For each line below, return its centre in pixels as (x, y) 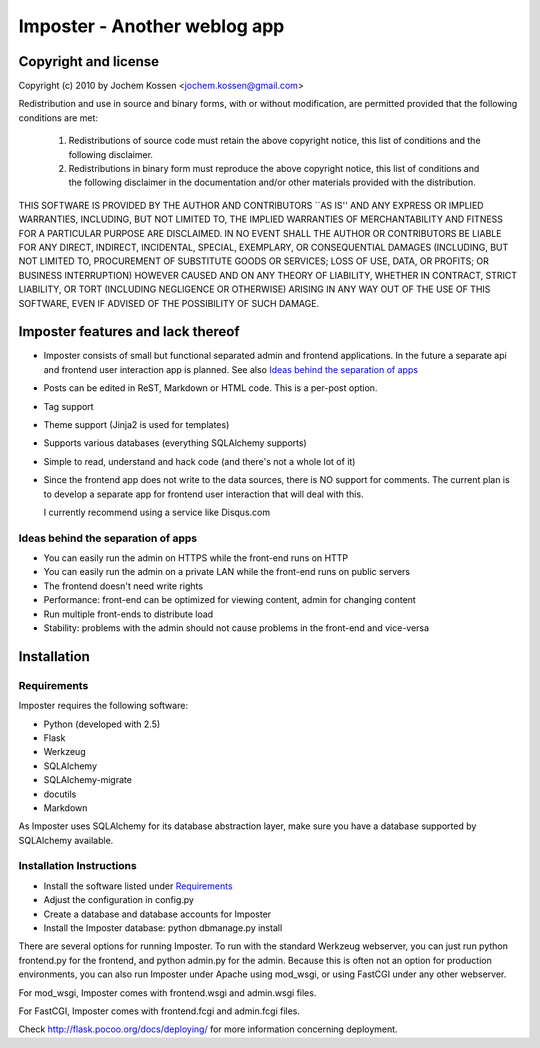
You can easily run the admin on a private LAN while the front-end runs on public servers (226, 572)
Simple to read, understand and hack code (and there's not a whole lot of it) (199, 461)
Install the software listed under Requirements (138, 886)
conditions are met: (58, 117)
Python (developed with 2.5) (102, 724)
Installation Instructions (77, 866)
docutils (60, 794)
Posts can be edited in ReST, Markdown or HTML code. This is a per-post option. (210, 388)
